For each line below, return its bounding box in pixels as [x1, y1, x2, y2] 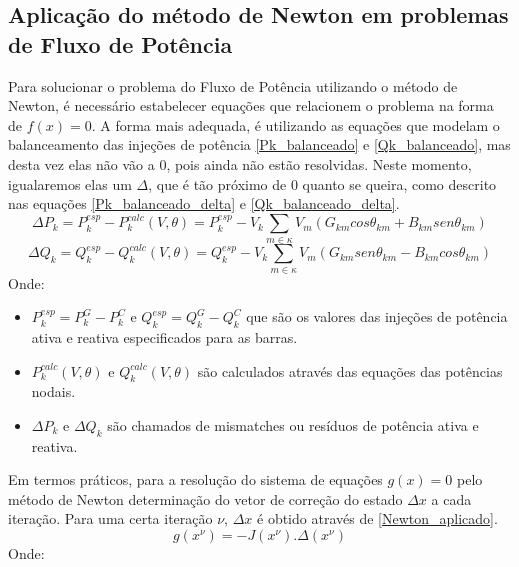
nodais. [31, 381, 76, 402]
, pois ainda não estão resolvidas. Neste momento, [166, 153, 472, 174]
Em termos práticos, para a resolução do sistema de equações [8, 469, 383, 490]
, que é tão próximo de [148, 173, 287, 194]
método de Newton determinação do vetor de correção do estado [8, 488, 403, 509]
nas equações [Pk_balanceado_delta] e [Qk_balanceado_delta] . [8, 193, 400, 214]
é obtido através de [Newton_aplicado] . [257, 508, 498, 529]
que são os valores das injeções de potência [246, 306, 508, 327]
